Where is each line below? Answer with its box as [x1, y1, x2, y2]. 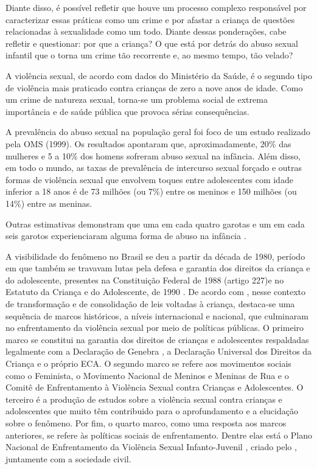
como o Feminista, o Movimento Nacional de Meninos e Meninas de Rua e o [5, 369, 289, 381]
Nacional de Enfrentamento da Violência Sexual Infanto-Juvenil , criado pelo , [5, 440, 297, 453]
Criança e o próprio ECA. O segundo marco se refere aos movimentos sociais [5, 357, 291, 370]
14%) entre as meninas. [5, 196, 92, 209]
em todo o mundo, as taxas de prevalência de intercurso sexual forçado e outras [5, 161, 302, 174]
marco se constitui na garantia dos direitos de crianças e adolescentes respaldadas [5, 333, 309, 346]
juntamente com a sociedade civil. [5, 452, 131, 465]
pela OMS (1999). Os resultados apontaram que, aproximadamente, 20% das [5, 137, 291, 150]
